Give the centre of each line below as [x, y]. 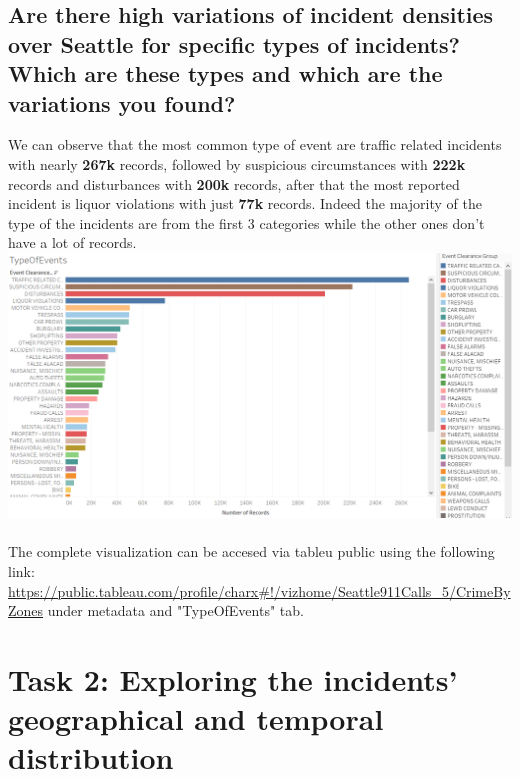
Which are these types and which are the [225, 73]
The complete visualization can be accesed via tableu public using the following [251, 551]
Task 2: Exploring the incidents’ [233, 678]
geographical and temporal [196, 718]
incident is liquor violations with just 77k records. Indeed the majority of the [245, 203]
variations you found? [122, 102]
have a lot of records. [72, 242]
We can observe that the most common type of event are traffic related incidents [255, 144]
